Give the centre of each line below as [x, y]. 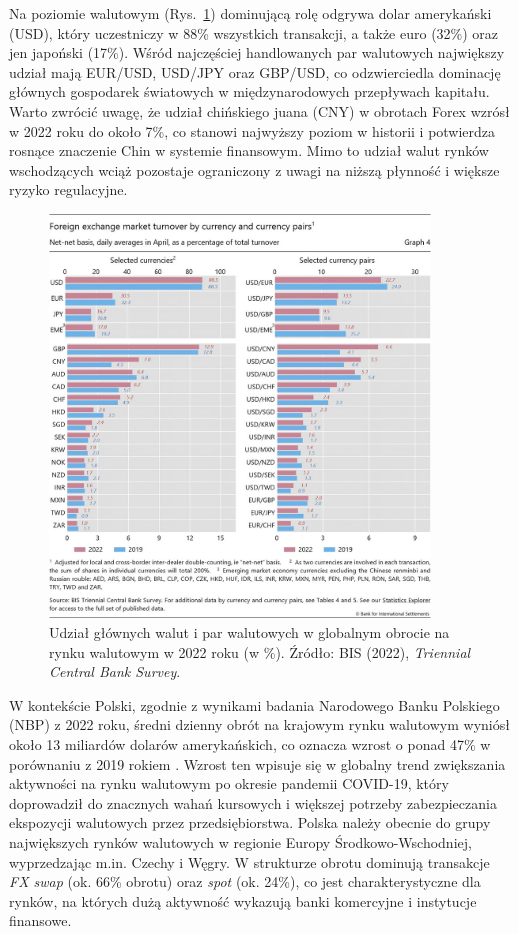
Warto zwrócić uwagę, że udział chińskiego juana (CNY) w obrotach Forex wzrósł [259, 110]
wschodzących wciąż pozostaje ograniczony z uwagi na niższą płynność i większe [254, 169]
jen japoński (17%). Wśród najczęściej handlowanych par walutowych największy [257, 52]
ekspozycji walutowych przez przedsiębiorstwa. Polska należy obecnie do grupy [250, 822]
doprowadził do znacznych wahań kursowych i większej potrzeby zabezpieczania [253, 802]
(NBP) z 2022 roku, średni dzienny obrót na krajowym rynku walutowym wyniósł [259, 724]
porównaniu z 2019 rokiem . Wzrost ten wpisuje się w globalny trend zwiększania [257, 763]
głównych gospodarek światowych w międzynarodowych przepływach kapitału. [249, 91]
